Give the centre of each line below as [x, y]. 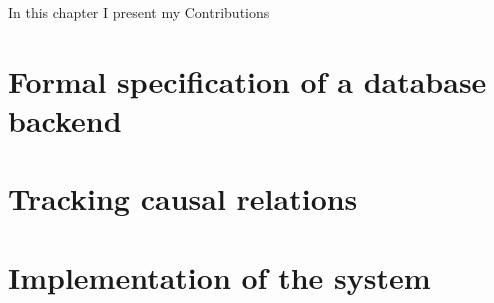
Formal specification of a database [247, 80]
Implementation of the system [219, 276]
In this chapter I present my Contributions [139, 12]
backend [65, 119]
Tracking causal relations [183, 198]
